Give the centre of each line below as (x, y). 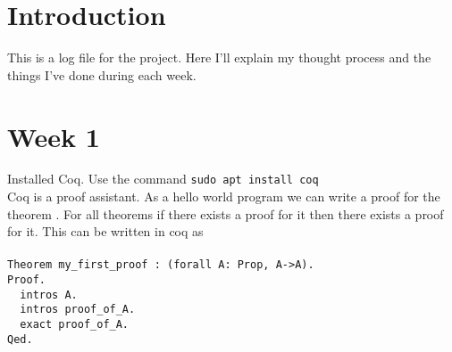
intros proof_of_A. (78, 310)
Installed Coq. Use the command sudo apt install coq (163, 179)
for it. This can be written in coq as (105, 231)
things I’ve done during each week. (102, 74)
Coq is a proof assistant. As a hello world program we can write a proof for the (224, 196)
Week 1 (54, 136)
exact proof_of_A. (75, 325)
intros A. (49, 295)
